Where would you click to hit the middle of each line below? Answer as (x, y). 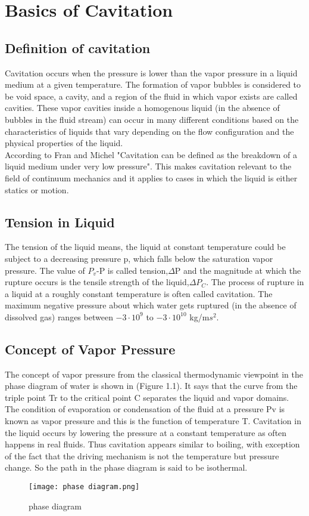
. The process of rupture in (255, 282)
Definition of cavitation (78, 47)
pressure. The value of (45, 270)
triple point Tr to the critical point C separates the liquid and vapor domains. (147, 397)
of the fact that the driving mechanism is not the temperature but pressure (142, 455)
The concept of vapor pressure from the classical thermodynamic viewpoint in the (154, 374)
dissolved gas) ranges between (59, 316)
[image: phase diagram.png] (84, 487)
